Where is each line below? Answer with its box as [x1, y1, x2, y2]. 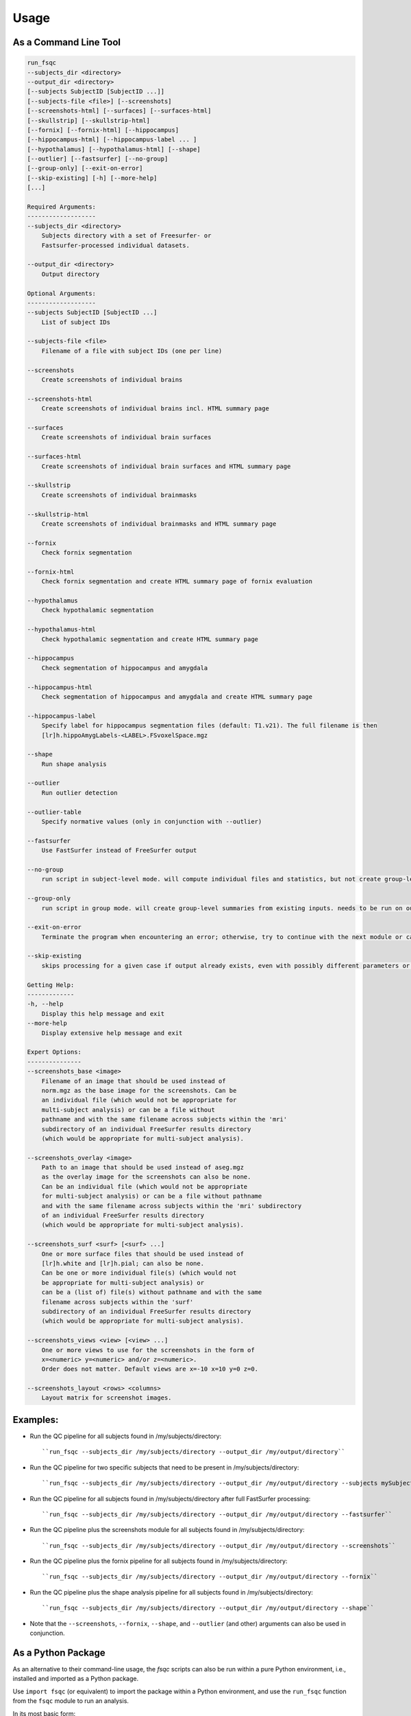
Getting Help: [27, 981, 75, 988]
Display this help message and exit [41, 1010, 164, 1017]
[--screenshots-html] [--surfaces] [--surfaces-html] [27, 107, 212, 115]
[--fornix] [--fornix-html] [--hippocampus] [27, 126, 179, 134]
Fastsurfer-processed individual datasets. [41, 241, 190, 249]
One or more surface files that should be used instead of [41, 1250, 245, 1257]
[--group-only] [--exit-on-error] [27, 165, 143, 172]
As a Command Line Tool [12, 36, 121, 48]
